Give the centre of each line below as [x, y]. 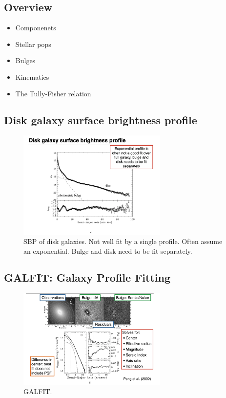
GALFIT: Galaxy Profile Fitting [87, 277]
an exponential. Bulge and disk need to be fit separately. [108, 251]
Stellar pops [33, 44]
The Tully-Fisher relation [53, 93]
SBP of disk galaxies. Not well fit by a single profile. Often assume [123, 241]
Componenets [36, 28]
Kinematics [32, 77]
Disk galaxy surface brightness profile [101, 120]
